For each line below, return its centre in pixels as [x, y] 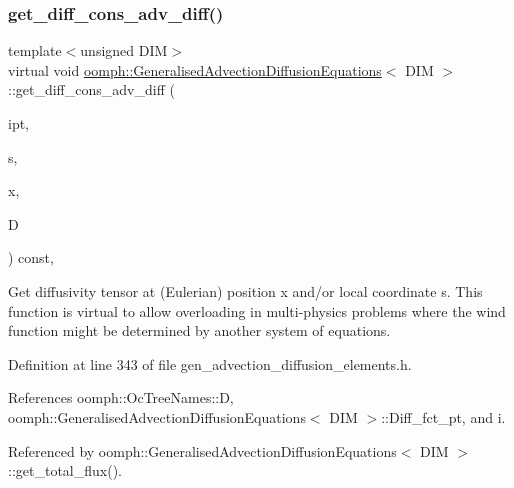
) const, [31, 257]
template [35, 50]
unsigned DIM [124, 50]
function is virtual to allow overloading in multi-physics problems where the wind [257, 310]
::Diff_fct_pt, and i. [443, 416]
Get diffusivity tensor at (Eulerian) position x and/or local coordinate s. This [245, 290]
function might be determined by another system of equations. [199, 330]
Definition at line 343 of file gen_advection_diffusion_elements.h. [210, 363]
